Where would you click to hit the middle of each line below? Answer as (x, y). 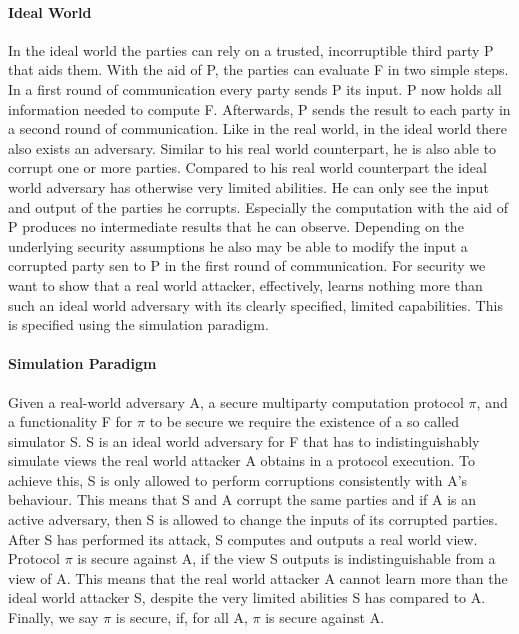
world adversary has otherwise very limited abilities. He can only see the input (248, 186)
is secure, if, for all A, (181, 617)
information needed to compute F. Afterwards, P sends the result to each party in (259, 108)
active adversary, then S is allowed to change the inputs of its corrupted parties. (253, 519)
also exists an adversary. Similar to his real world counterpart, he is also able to (252, 147)
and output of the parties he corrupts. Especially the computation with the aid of (258, 206)
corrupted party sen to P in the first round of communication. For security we (247, 265)
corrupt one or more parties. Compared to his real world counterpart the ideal (247, 167)
